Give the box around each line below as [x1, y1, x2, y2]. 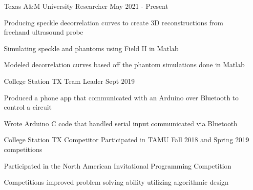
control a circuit [4, 102, 52, 112]
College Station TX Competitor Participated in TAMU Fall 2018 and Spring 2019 [4, 134, 249, 145]
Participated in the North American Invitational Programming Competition [4, 160, 232, 171]
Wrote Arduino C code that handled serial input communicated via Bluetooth [4, 118, 237, 128]
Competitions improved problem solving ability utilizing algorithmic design [4, 177, 229, 187]
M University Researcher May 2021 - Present [34, 1, 169, 11]
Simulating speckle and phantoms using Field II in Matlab [4, 43, 179, 53]
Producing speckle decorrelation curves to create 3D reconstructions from [4, 17, 223, 27]
